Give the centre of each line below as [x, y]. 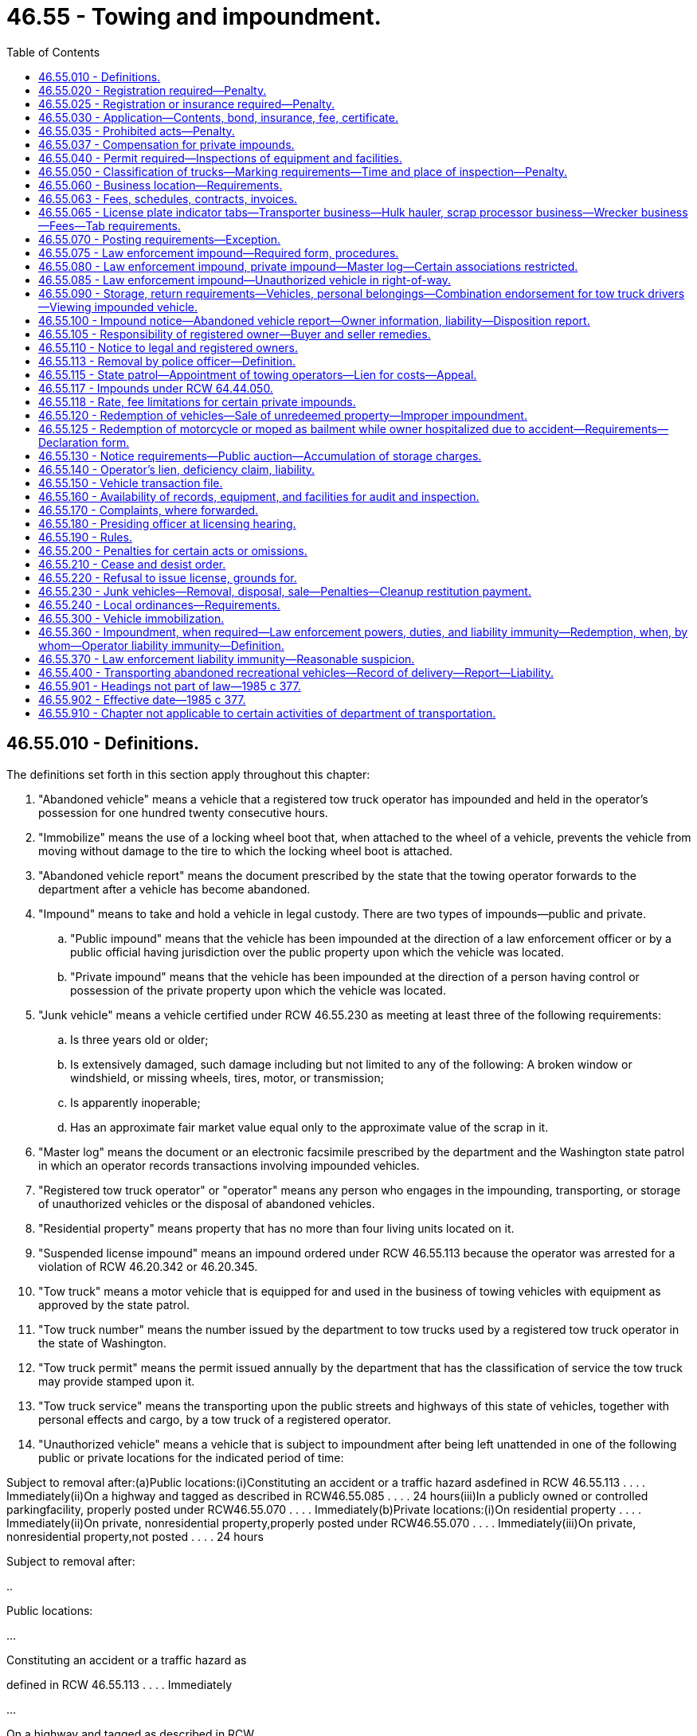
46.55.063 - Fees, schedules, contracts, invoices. [168, 198]
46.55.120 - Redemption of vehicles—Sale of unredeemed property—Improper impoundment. [283, 415]
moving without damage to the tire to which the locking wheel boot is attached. [246, 850]
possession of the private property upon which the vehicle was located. [258, 990]
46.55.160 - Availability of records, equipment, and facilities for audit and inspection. [259, 496]
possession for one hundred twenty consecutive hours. [183, 812]
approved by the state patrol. [114, 1304]
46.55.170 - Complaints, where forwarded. [149, 510]
